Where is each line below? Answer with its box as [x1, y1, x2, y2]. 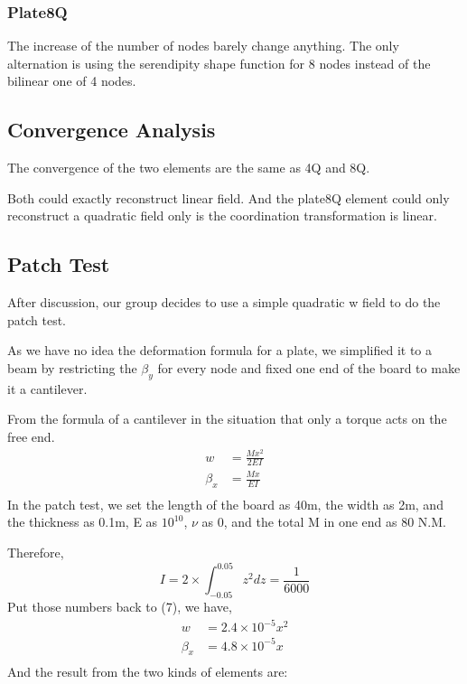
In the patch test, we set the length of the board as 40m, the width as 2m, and [7, 494, 444, 513]
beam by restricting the [7, 358, 137, 377]
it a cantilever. [7, 379, 88, 398]
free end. [7, 426, 55, 445]
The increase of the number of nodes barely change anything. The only [7, 36, 399, 55]
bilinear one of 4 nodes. [7, 71, 136, 90]
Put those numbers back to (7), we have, [7, 596, 232, 615]
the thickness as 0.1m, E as [7, 512, 158, 531]
